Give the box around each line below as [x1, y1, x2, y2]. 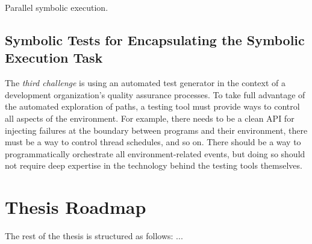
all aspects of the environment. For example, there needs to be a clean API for [5, 111, 295, 124]
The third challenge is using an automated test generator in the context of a [5, 77, 286, 89]
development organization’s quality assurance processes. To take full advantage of [5, 88, 305, 101]
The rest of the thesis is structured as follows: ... [5, 230, 183, 242]
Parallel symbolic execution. [5, 1, 108, 13]
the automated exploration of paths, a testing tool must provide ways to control [5, 100, 300, 113]
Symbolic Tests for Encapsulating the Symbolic [5, 30, 305, 49]
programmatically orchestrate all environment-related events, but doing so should [5, 147, 305, 160]
